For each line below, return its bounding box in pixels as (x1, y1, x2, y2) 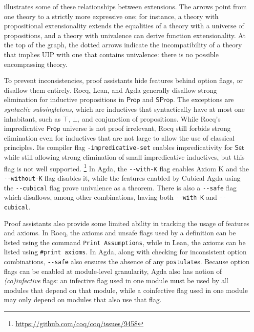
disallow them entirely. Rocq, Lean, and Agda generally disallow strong (4, 84, 217, 95)
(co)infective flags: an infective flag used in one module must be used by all (4, 275, 229, 286)
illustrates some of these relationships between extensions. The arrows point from (4, 1, 247, 11)
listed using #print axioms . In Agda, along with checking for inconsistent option (4, 247, 247, 257)
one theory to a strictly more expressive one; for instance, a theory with (4, 11, 219, 21)
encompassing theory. (4, 59, 68, 69)
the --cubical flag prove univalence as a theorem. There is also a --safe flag (4, 182, 237, 192)
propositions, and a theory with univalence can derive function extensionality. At (4, 30, 246, 40)
